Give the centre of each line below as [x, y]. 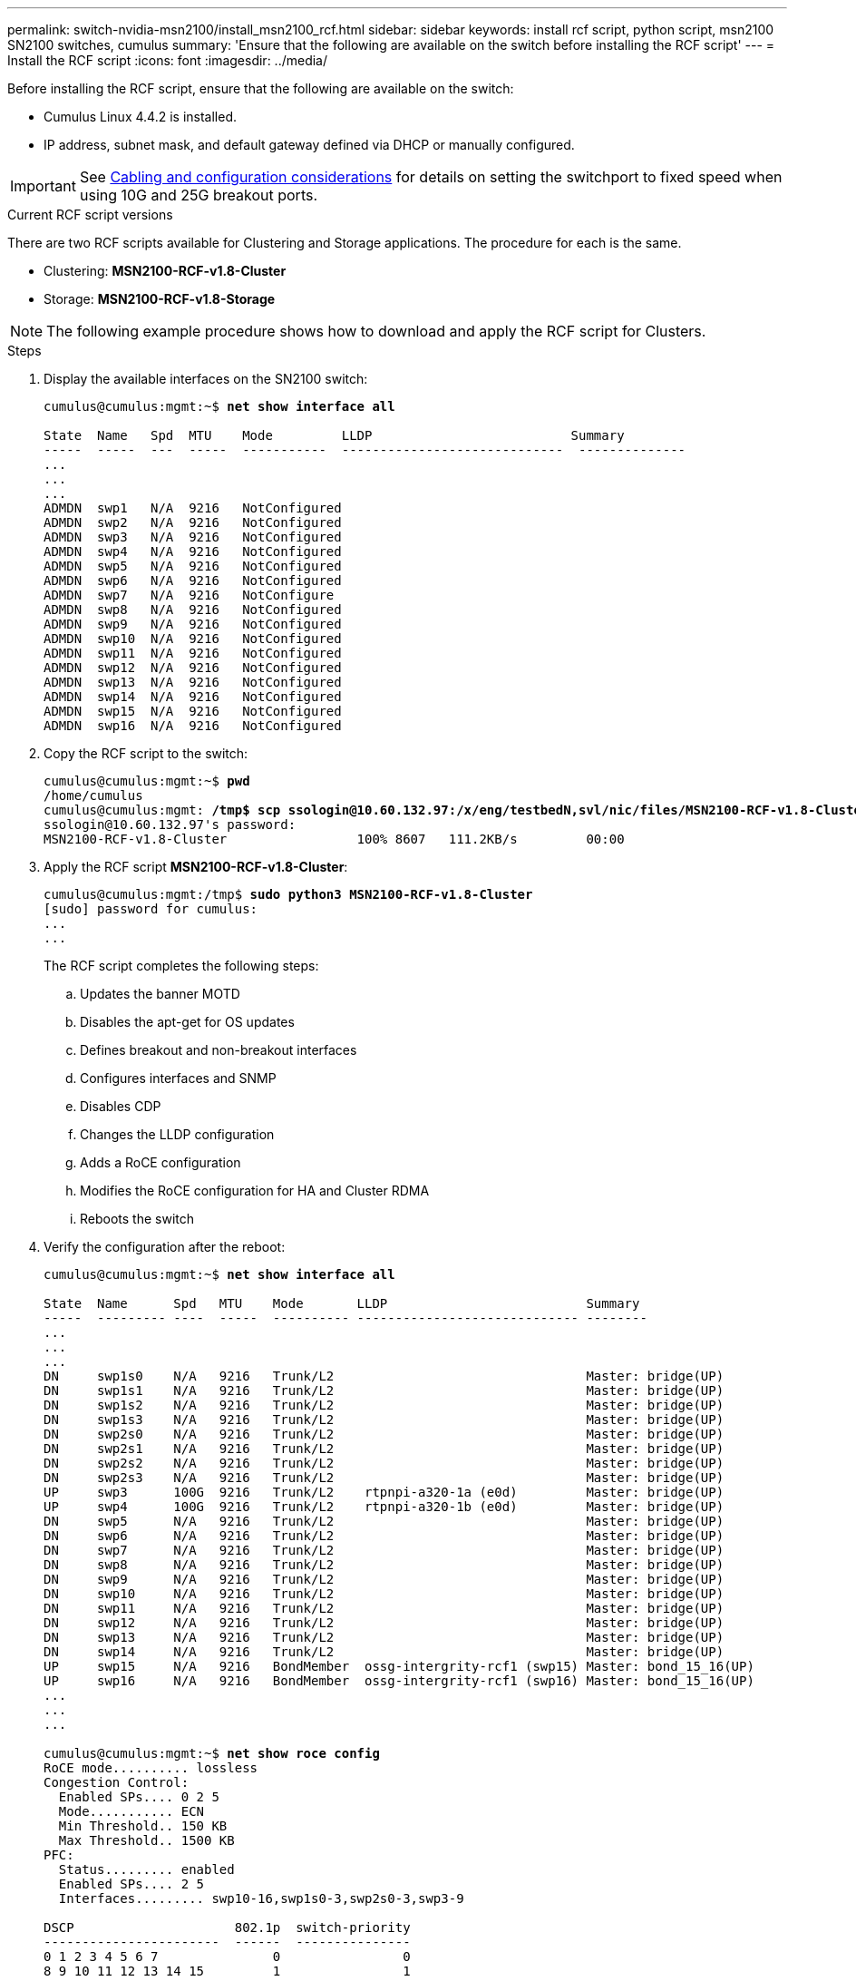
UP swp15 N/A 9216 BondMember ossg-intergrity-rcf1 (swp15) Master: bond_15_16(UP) [399, 1666]
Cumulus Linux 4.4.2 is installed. [140, 117]
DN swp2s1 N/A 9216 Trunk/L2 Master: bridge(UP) [384, 1449]
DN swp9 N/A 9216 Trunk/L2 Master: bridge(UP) [384, 1579]
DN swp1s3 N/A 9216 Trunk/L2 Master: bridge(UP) [384, 1420]
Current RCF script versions [90, 215]
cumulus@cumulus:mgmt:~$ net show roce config [212, 1753]
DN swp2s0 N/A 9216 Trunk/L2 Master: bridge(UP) [384, 1434]
